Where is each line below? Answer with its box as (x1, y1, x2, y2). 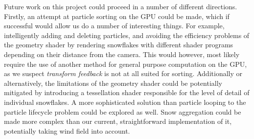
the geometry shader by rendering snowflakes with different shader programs (4, 40, 233, 50)
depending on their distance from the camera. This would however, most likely (4, 49, 240, 59)
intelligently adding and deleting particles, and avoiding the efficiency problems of (4, 30, 250, 40)
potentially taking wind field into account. (4, 125, 130, 136)
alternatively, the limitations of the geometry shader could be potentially (4, 78, 222, 88)
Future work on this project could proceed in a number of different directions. (4, 1, 237, 11)
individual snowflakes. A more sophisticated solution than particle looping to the (4, 97, 246, 107)
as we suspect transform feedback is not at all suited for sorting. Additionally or (4, 68, 242, 79)
